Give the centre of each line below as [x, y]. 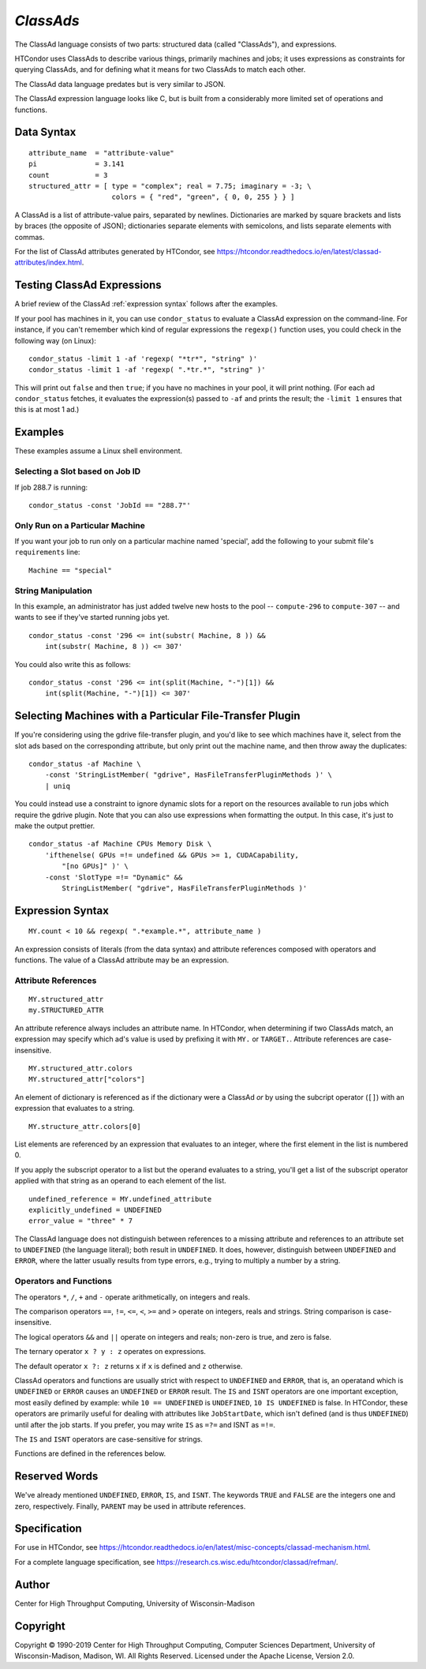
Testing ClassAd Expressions [88, 285]
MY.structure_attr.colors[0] [85, 1126]
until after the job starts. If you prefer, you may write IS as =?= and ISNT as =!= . [145, 1424]
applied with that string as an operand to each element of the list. [120, 1181]
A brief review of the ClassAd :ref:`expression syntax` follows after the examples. [146, 304]
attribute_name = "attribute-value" [102, 153]
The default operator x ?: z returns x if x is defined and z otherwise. [129, 1366]
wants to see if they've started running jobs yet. [92, 617]
